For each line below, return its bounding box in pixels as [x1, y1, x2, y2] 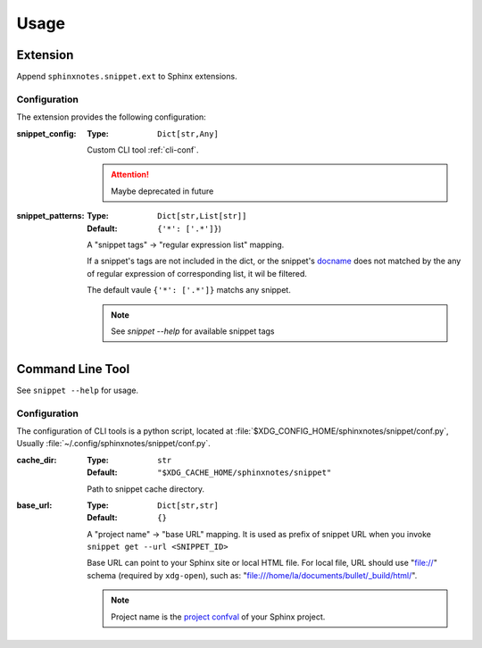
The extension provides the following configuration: [16, 112, 207, 122]
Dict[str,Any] [157, 129, 219, 138]
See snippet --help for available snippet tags [111, 326, 275, 336]
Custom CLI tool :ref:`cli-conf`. [87, 144, 199, 155]
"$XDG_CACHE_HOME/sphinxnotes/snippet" [157, 468, 332, 478]
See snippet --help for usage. [16, 385, 138, 395]
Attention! [111, 170, 150, 180]
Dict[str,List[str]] [157, 211, 247, 221]
